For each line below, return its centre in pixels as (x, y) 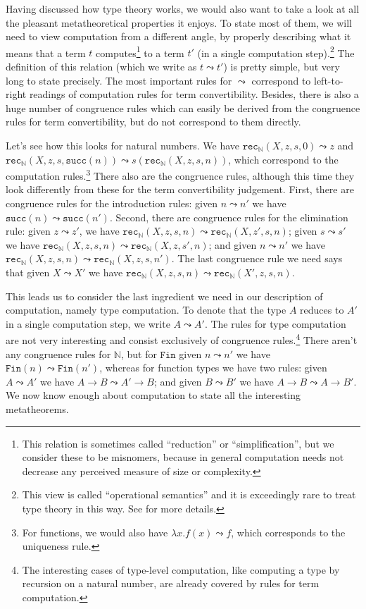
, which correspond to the (283, 159)
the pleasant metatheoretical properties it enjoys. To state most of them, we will (179, 22)
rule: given (28, 231)
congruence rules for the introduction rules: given (112, 203)
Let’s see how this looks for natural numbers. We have (123, 145)
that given (28, 272)
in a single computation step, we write (88, 323)
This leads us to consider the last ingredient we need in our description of (164, 296)
